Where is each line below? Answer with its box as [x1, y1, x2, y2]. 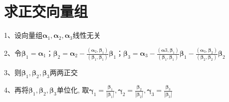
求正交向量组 [4, 1, 88, 21]
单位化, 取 [56, 85, 89, 95]
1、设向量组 [4, 30, 42, 40]
